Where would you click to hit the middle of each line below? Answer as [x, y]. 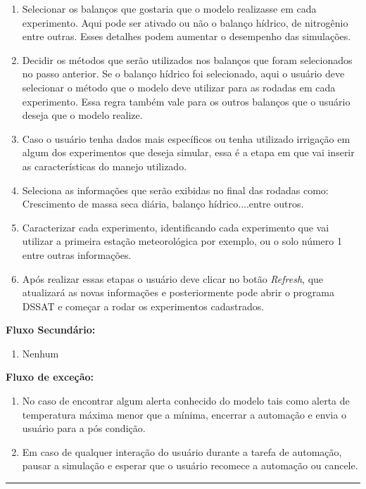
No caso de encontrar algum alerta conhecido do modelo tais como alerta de [186, 401]
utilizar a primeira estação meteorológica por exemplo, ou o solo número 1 [182, 241]
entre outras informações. [77, 254]
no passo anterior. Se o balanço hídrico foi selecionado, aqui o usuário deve [183, 74]
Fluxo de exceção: [50, 377]
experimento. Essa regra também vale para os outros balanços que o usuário [186, 101]
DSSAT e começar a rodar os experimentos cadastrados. [143, 306]
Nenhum [40, 353]
